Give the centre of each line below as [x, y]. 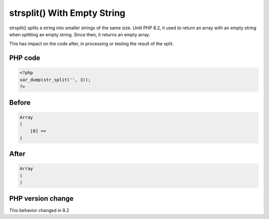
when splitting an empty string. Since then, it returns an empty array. [80, 34]
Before [20, 103]
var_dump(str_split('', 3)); [55, 80]
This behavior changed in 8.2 [39, 210]
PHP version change [42, 198]
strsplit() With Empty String [67, 13]
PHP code [25, 58]
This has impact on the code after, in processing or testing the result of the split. [91, 44]
